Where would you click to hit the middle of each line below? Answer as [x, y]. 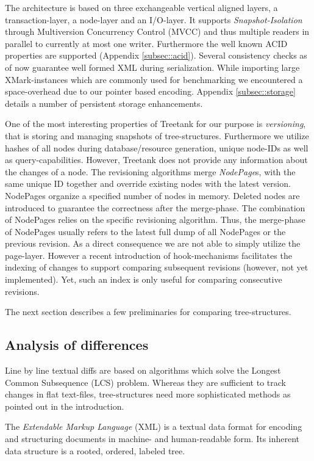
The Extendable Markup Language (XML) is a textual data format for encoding [154, 427]
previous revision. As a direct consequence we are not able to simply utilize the [153, 243]
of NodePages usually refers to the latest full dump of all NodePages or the [145, 231]
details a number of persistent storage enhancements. [104, 103]
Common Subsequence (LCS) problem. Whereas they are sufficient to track [145, 382]
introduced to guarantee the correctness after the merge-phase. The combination [155, 207]
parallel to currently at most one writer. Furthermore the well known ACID [146, 43]
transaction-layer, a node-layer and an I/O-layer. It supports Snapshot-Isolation [154, 19]
